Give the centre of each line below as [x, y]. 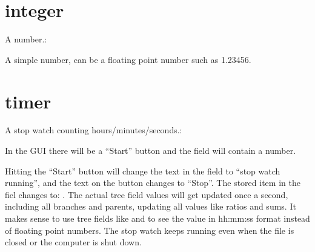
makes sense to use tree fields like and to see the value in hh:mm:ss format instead [157, 218]
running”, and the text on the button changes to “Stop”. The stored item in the [153, 183]
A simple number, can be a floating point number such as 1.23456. [128, 59]
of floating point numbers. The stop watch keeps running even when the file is [150, 230]
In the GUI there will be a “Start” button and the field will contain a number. [151, 151]
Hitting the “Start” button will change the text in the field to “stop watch [143, 171]
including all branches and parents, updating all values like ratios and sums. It [151, 206]
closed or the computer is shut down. [73, 242]
